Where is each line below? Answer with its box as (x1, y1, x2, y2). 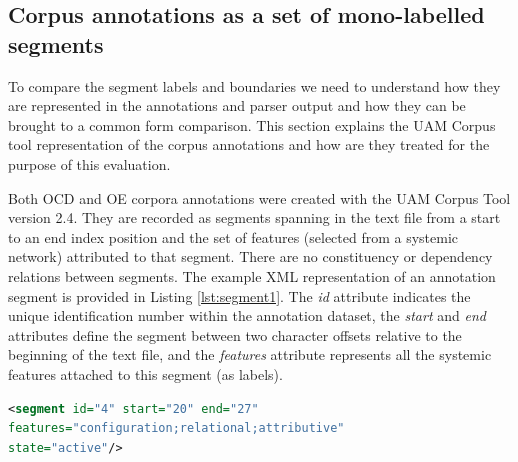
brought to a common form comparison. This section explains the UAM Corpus (8, 114, 496, 135)
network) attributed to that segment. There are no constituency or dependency (8, 246, 493, 267)
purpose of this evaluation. (8, 153, 171, 174)
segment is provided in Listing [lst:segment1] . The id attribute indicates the (8, 285, 471, 306)
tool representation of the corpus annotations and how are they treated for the (8, 134, 490, 155)
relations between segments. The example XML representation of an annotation (8, 265, 496, 286)
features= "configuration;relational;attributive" (8, 421, 345, 436)
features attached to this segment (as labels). (8, 363, 283, 384)
